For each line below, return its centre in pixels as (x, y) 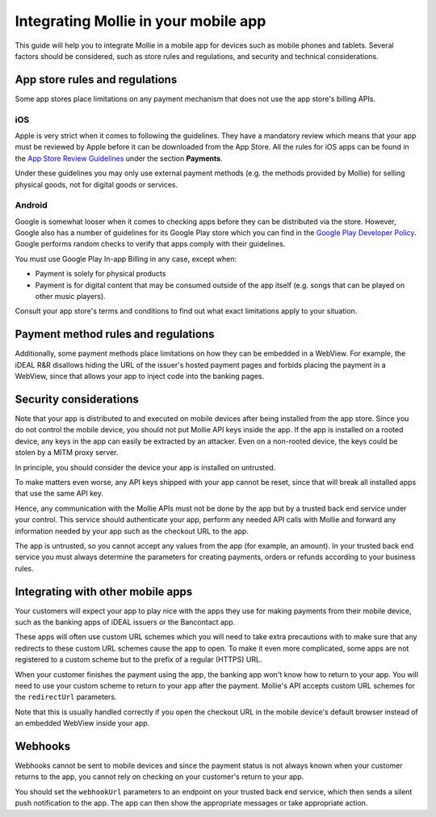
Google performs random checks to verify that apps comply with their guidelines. (150, 244)
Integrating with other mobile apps (104, 591)
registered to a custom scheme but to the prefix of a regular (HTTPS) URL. (138, 659)
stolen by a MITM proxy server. (67, 453)
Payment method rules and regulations (115, 334)
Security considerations (77, 399)
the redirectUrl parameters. (66, 697)
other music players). (71, 297)
